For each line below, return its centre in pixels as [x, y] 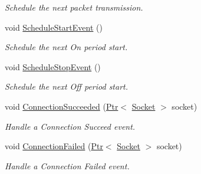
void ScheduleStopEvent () [53, 66]
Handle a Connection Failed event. [67, 165]
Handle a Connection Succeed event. [70, 126]
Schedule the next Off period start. [67, 86]
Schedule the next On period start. [66, 47]
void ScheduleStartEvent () [54, 27]
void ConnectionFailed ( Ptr [54, 146]
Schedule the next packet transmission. [74, 7]
